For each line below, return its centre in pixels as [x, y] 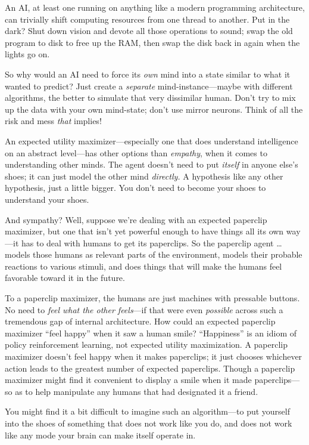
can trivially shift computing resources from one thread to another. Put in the [147, 19]
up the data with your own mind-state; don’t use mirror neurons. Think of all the [154, 109]
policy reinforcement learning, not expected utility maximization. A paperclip [146, 344]
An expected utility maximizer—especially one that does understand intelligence [152, 140]
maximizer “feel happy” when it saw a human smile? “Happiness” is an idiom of [151, 333]
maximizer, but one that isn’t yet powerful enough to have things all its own [144, 231]
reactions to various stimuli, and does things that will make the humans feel [143, 266]
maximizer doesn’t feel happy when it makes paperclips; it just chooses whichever [154, 356]
